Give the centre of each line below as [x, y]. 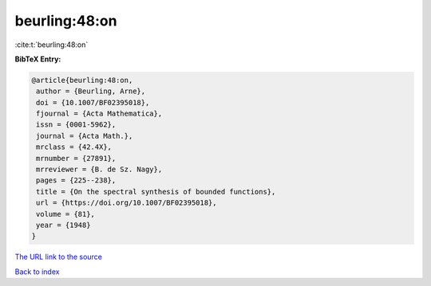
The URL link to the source [59, 257]
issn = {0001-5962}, [76, 125]
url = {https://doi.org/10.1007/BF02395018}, [127, 203]
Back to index [37, 272]
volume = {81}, [66, 214]
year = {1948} [63, 225]
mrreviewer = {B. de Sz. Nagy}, [99, 170]
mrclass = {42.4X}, [74, 147]
